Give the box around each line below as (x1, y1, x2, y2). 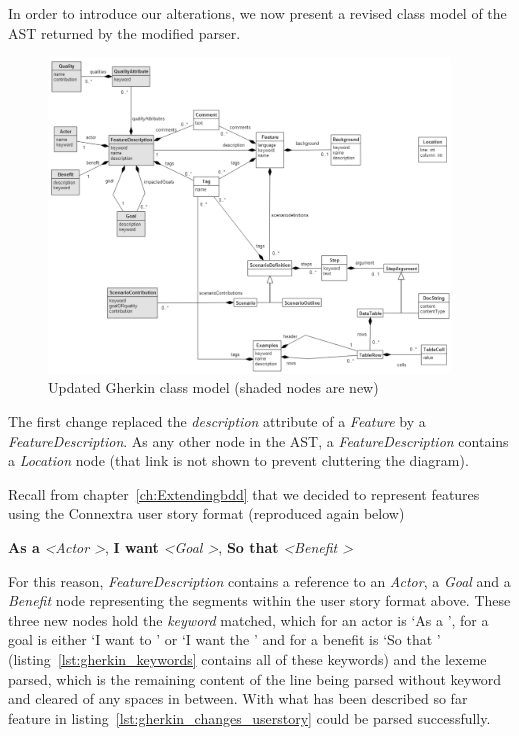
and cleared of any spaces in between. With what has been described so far (8, 688, 468, 709)
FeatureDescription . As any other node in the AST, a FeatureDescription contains (8, 430, 509, 451)
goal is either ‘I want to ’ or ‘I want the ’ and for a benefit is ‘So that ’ (8, 629, 441, 650)
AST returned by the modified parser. (8, 22, 241, 43)
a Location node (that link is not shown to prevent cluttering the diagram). (8, 450, 469, 471)
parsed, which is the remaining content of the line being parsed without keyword (8, 668, 502, 689)
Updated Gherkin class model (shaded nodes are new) (48, 377, 379, 398)
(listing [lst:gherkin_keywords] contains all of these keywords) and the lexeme (8, 648, 487, 669)
